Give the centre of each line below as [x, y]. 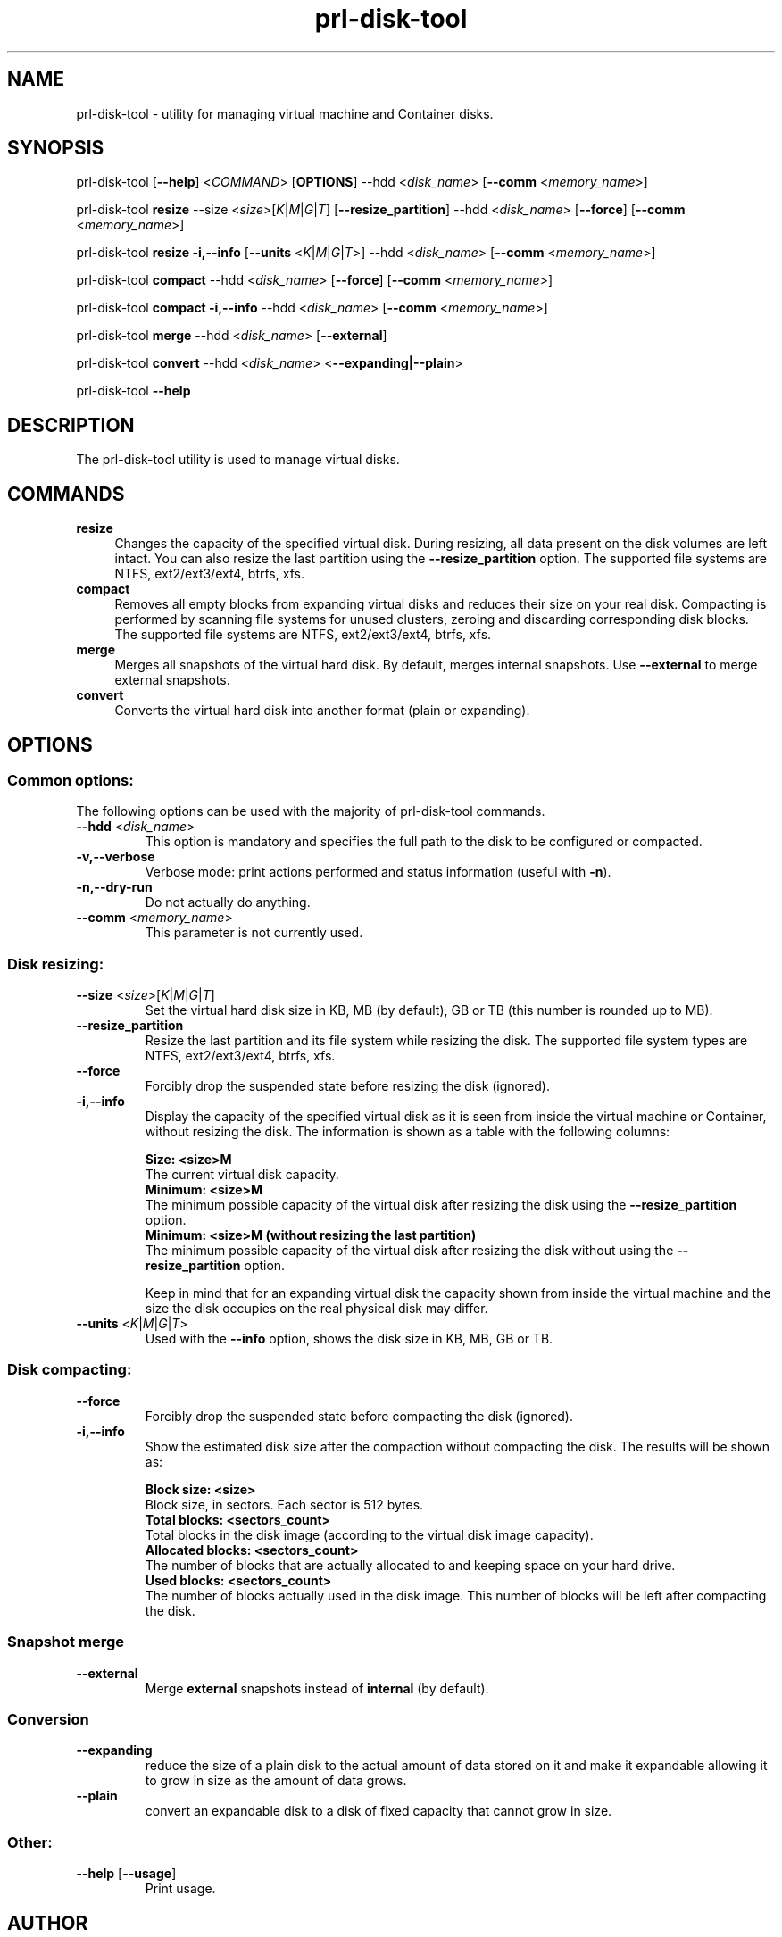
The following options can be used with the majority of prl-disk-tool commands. [311, 811]
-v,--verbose [116, 857]
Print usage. [180, 1889]
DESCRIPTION [71, 425]
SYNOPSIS [56, 148]
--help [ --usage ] [126, 1874]
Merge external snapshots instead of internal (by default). [317, 1688]
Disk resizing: [56, 964]
